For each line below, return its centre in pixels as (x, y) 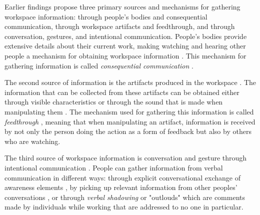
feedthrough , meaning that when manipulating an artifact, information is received (130, 121)
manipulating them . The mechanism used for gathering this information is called (129, 111)
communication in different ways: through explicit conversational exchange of (122, 177)
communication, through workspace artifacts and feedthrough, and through (120, 26)
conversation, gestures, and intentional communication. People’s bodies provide (126, 36)
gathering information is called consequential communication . (99, 65)
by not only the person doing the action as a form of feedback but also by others (128, 131)
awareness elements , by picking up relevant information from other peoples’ (121, 187)
